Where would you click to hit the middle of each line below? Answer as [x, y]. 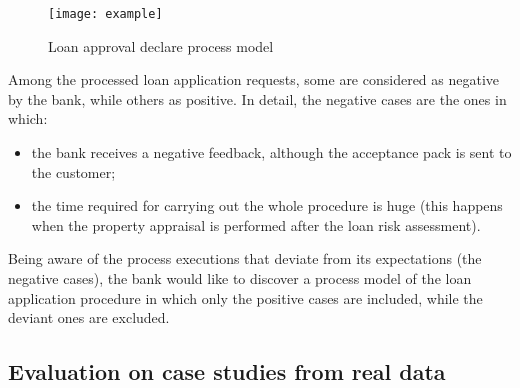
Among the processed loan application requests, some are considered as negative [254, 79]
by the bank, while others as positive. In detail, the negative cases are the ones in [257, 98]
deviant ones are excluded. [89, 317]
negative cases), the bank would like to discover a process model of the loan [240, 278]
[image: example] [105, 14]
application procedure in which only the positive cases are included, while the [245, 297]
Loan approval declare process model [161, 45]
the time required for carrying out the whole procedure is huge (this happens [267, 205]
